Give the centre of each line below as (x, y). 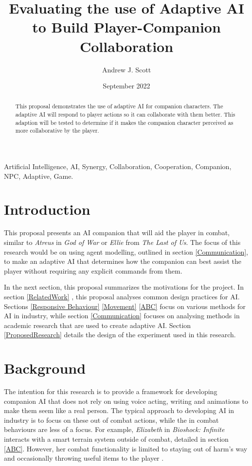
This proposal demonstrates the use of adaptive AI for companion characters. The (119, 106)
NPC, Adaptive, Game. (39, 176)
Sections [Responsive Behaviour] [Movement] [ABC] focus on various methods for (125, 306)
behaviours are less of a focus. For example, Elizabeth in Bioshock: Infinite (114, 429)
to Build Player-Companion (126, 27)
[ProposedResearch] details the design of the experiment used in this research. (120, 335)
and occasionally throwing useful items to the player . (84, 458)
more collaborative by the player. (57, 130)
